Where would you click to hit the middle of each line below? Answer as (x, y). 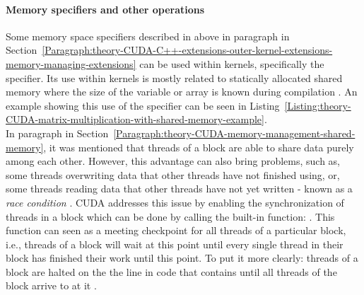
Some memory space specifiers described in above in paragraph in (148, 36)
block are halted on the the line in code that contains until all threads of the (171, 271)
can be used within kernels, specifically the (232, 63)
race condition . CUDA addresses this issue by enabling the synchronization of (175, 202)
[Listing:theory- (318, 105)
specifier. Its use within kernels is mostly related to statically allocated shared (174, 77)
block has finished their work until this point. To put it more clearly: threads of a (182, 258)
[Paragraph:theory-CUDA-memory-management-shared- (234, 133)
